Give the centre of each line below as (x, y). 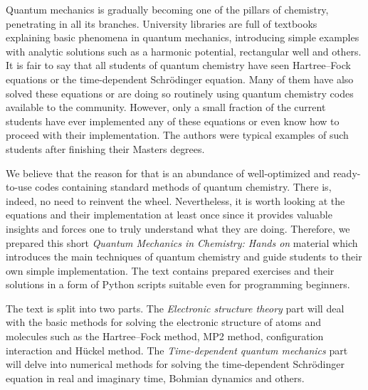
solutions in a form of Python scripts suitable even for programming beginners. (178, 284)
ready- (347, 173)
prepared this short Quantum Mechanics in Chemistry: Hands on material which (182, 242)
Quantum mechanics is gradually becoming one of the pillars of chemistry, (167, 9)
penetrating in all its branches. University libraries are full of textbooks (162, 23)
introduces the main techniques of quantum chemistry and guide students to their (184, 257)
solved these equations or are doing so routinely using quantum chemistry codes (180, 93)
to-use (19, 187)
